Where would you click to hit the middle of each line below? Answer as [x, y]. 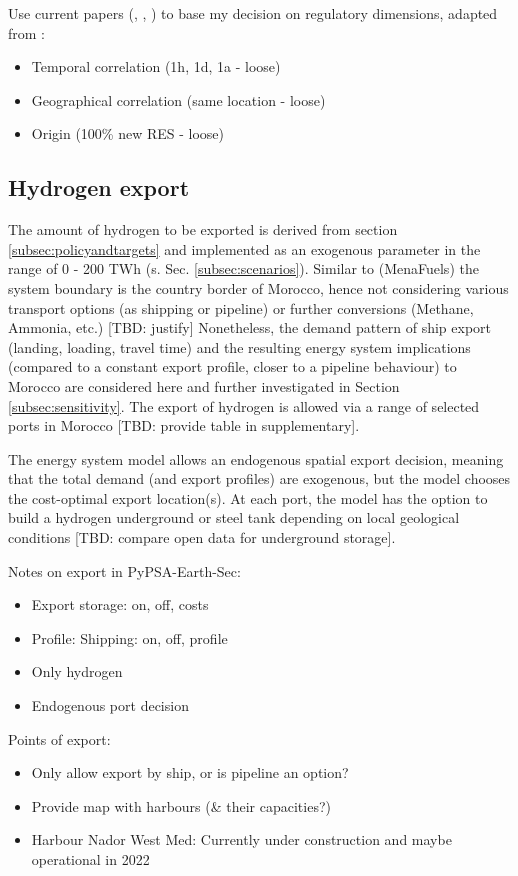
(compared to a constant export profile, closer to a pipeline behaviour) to [232, 366]
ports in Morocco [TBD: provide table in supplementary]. [184, 425]
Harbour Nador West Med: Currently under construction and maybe [241, 839]
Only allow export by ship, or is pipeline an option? [190, 772]
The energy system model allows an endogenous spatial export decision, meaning [256, 458]
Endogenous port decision [110, 705]
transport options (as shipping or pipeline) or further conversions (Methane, [241, 307]
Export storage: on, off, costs [120, 604]
